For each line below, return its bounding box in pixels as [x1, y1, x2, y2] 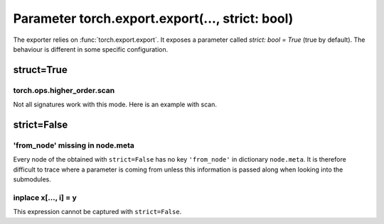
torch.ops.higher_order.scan [13, 85, 115, 95]
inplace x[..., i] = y [13, 192, 78, 202]
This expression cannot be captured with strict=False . [13, 208, 182, 216]
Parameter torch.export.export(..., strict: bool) [13, 11, 294, 26]
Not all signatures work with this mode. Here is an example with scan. [13, 100, 217, 109]
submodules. [13, 175, 51, 184]
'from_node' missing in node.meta [13, 140, 134, 150]
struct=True [13, 64, 68, 76]
